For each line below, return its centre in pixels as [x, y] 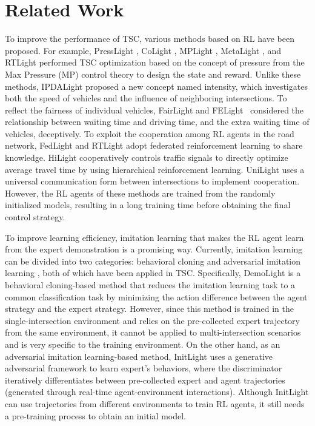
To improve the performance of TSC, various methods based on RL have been [150, 39]
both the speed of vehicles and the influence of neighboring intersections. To [146, 98]
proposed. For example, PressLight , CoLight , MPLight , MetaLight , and [143, 50]
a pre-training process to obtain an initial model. [95, 415]
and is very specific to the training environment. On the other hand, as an [143, 344]
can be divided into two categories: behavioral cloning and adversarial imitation [153, 261]
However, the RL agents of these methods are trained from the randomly [140, 193]
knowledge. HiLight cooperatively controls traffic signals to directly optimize [147, 157]
